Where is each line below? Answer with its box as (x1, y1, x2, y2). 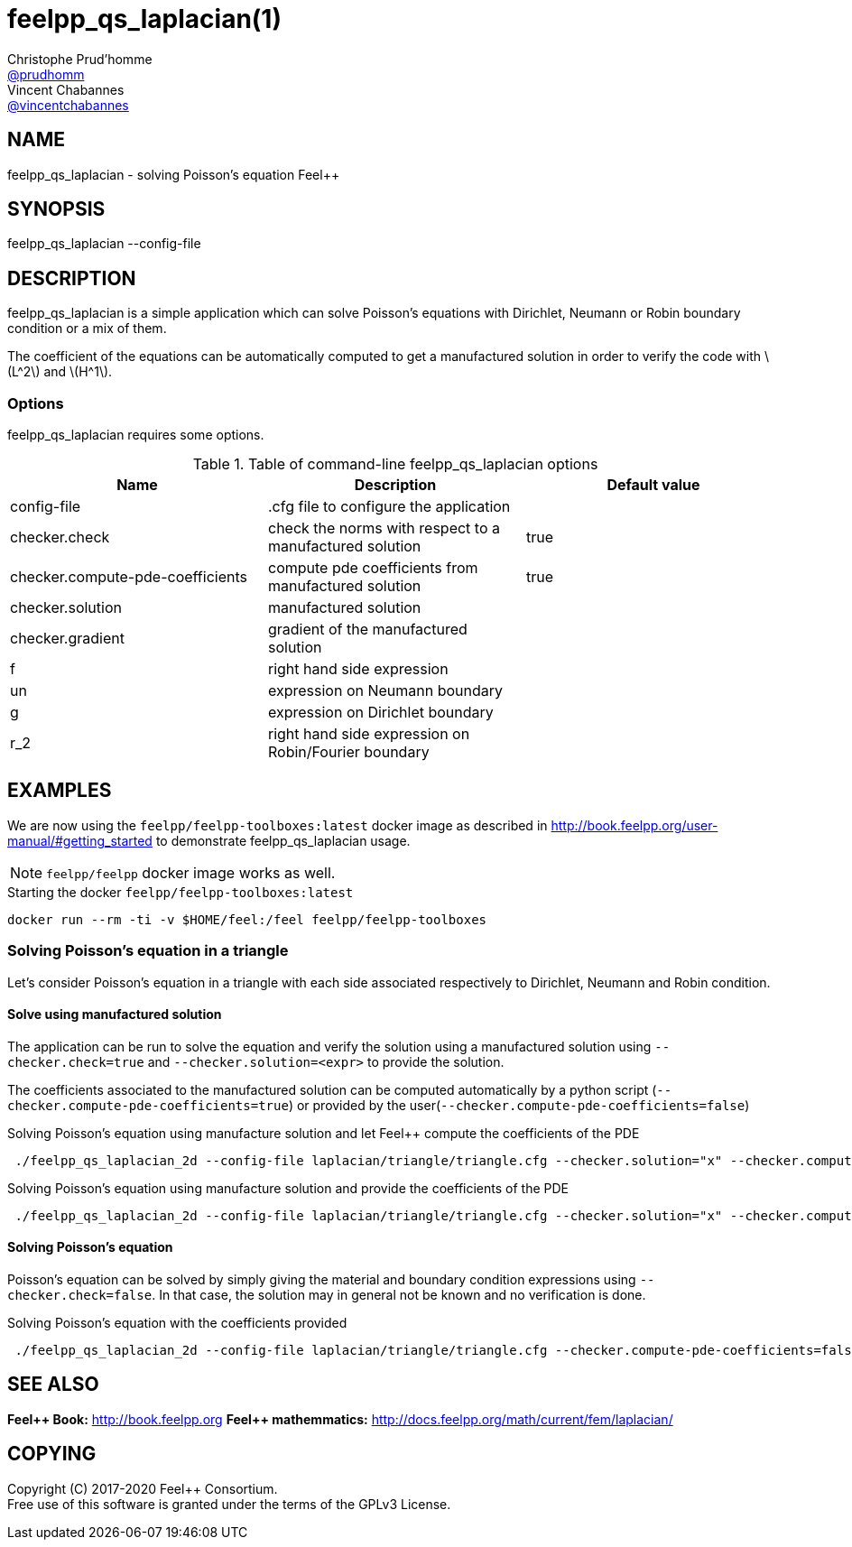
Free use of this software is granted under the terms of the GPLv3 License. (7, 1496, 451, 1512)
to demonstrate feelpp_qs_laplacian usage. (155, 832, 411, 848)
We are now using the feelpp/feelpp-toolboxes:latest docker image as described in (7, 817, 548, 833)
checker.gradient (10, 629, 125, 648)
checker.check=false (7, 1288, 153, 1303)
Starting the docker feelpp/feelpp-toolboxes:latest (7, 884, 354, 900)
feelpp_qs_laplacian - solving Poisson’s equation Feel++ (7, 166, 340, 182)
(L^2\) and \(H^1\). (7, 364, 113, 380)
